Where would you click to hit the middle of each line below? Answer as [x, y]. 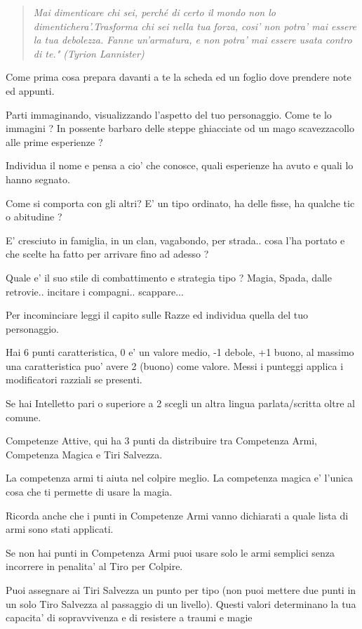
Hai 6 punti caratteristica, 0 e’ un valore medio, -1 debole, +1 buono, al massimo [180, 352]
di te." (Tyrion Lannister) [89, 53]
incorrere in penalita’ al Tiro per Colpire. [94, 566]
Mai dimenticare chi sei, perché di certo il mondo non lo [154, 12]
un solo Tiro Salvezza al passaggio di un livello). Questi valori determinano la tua [181, 603]
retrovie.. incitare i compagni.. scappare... [95, 291]
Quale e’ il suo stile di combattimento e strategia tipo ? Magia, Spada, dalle [169, 277]
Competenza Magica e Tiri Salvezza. [84, 454]
